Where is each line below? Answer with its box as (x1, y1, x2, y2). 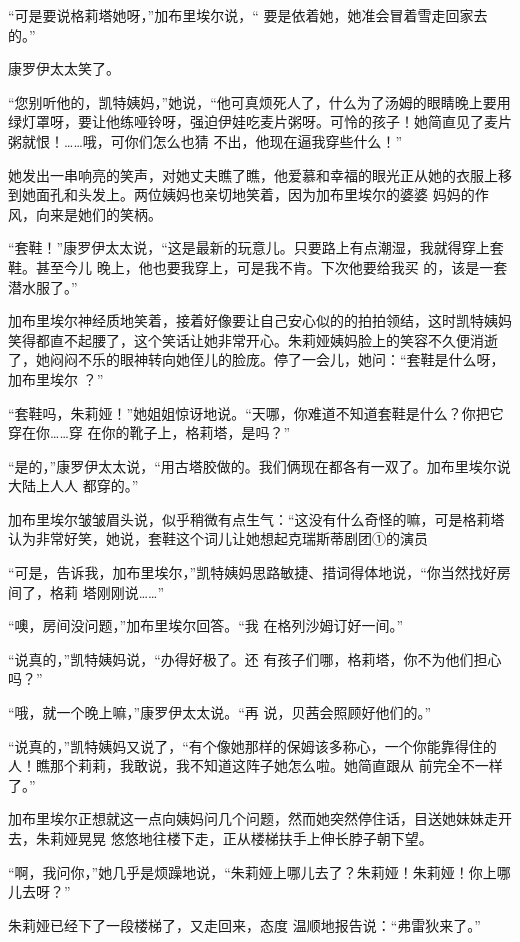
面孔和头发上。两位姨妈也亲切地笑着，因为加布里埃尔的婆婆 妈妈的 (35, 184, 475, 205)
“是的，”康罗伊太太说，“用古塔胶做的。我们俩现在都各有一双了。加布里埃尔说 (8, 455, 511, 476)
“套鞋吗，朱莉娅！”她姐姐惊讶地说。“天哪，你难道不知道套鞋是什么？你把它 (8, 402, 504, 423)
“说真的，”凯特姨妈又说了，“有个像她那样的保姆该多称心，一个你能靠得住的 (8, 735, 497, 756)
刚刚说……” (96, 581, 165, 602)
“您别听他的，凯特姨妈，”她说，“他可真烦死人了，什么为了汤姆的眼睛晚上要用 (8, 91, 511, 112)
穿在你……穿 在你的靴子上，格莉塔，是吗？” (8, 422, 291, 443)
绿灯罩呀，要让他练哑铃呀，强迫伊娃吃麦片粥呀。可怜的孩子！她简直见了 (8, 111, 484, 132)
